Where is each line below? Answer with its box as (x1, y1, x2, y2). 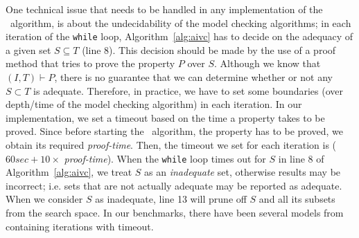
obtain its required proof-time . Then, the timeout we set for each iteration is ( (6, 138, 337, 152)
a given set (6, 42, 51, 57)
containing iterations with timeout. (6, 219, 154, 233)
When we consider (6, 192, 83, 206)
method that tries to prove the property (6, 56, 175, 71)
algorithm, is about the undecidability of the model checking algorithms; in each (10, 15, 351, 30)
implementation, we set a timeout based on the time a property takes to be (6, 110, 325, 125)
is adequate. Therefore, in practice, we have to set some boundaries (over (33, 83, 343, 98)
